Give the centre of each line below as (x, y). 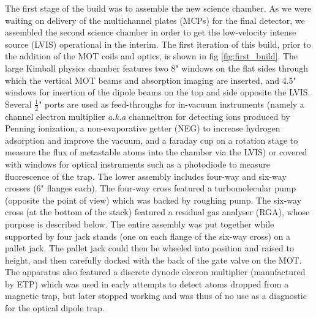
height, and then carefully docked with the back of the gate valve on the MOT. (153, 260)
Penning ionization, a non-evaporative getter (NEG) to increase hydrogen (143, 128)
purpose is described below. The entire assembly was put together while (140, 224)
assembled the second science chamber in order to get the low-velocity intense (151, 32)
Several (18, 104)
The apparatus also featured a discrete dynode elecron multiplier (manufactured (155, 272)
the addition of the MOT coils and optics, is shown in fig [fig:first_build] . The (152, 56)
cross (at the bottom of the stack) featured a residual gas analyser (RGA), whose (157, 212)
